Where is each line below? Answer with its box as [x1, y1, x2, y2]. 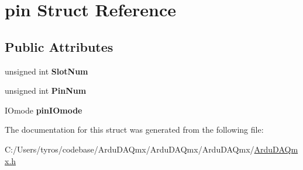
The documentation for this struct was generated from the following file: [5, 123, 264, 136]
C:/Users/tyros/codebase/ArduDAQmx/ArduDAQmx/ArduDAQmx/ [5, 143, 254, 155]
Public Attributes [5, 37, 113, 55]
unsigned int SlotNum [5, 65, 88, 77]
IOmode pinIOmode [5, 104, 82, 116]
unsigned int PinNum [5, 84, 87, 97]
